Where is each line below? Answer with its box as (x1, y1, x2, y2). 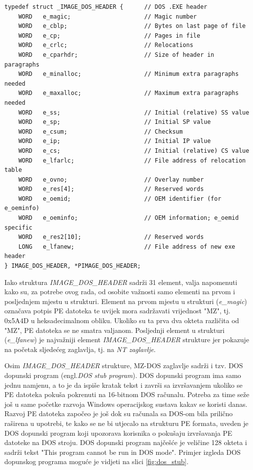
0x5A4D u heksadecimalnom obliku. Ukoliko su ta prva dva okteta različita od (4, 315, 239, 325)
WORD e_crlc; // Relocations (18, 42, 193, 49)
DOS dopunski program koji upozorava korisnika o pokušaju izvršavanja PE (4, 427, 232, 438)
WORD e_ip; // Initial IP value (18, 138, 211, 145)
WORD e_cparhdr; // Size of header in (18, 51, 214, 58)
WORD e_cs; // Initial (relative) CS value (18, 147, 250, 154)
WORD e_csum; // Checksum (18, 128, 183, 135)
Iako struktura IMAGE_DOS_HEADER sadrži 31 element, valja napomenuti (4, 277, 237, 287)
